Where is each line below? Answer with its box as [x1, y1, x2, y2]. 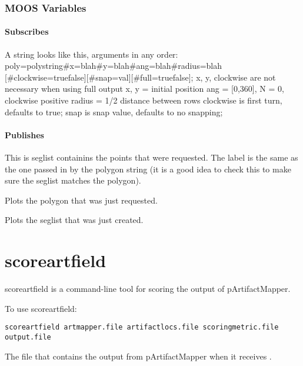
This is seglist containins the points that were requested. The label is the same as [5, 151, 298, 163]
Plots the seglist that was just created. [5, 214, 144, 226]
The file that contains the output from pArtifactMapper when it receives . [5, 350, 272, 362]
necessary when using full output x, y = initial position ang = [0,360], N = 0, [5, 82, 284, 95]
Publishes [5, 128, 44, 141]
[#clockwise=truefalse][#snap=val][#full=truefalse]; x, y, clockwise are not [5, 71, 276, 83]
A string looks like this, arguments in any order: [5, 48, 178, 60]
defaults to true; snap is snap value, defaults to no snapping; [5, 105, 223, 118]
